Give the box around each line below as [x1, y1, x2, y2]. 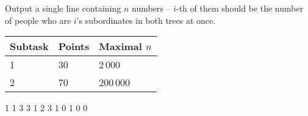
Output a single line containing [5, 2, 121, 14]
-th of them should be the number [176, 2, 304, 14]
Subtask [10, 39, 49, 54]
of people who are [5, 13, 71, 26]
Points [58, 39, 90, 54]
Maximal [99, 39, 142, 54]
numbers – [132, 2, 171, 14]
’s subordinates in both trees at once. [76, 13, 216, 26]
